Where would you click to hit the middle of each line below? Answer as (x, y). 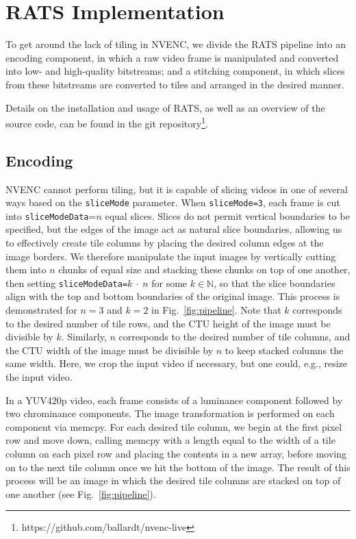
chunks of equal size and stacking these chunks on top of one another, (204, 269)
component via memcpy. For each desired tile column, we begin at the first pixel (174, 426)
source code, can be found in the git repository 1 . (107, 122)
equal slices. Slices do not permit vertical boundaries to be (227, 215)
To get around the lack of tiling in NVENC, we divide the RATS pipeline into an (176, 44)
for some (169, 283)
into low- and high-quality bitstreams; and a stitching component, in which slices (175, 71)
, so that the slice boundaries (275, 283)
